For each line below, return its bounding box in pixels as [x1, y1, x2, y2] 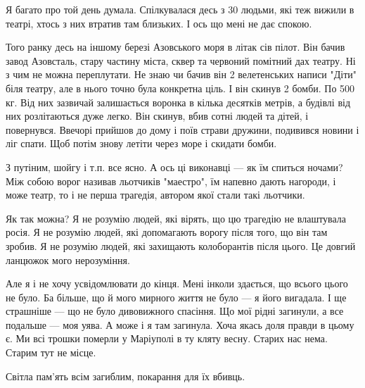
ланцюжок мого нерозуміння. [6, 252, 130, 267]
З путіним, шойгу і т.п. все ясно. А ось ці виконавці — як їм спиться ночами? [6, 159, 343, 174]
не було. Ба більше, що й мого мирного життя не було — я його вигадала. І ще [6, 289, 347, 304]
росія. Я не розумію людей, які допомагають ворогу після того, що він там [6, 225, 328, 239]
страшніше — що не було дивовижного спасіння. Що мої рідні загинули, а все [6, 303, 344, 318]
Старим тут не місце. [6, 345, 96, 360]
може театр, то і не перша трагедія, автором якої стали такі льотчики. [6, 187, 305, 202]
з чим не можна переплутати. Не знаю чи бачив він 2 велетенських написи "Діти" [6, 67, 357, 82]
